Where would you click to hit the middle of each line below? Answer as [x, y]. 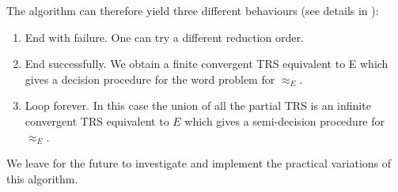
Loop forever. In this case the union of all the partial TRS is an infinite [198, 105]
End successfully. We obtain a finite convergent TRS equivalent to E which [207, 64]
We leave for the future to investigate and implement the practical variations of [199, 163]
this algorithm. [42, 178]
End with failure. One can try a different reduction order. [164, 37]
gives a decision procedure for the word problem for [150, 79]
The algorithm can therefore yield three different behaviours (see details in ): [193, 10]
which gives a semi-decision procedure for [285, 120]
